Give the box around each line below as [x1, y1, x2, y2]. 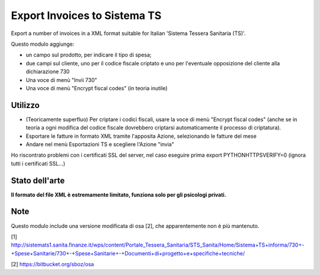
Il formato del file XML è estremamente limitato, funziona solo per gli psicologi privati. [11, 191, 226, 198]
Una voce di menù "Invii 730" [25, 76, 98, 83]
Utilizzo [11, 100, 40, 110]
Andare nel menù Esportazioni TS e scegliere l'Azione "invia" [25, 140, 174, 148]
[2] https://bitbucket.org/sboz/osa [11, 261, 94, 268]
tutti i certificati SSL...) [11, 160, 65, 167]
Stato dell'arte [11, 175, 65, 185]
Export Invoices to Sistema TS [11, 9, 162, 22]
